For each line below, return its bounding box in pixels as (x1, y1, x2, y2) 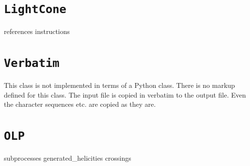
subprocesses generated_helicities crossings (4, 153, 131, 163)
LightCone (4, 2, 66, 17)
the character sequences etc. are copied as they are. (4, 99, 156, 109)
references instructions (4, 26, 70, 36)
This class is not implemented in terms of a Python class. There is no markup (4, 80, 235, 90)
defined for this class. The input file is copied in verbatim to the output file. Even (4, 89, 246, 100)
